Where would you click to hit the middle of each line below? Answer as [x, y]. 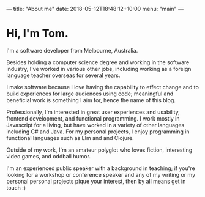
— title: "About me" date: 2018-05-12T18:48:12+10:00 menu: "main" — [95, 9]
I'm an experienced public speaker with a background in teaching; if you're [101, 168]
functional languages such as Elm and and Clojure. [70, 138]
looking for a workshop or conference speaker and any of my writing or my [101, 174]
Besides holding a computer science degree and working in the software [98, 62]
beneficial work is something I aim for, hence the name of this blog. [91, 100]
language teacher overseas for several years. [63, 75]
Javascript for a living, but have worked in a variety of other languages [95, 125]
